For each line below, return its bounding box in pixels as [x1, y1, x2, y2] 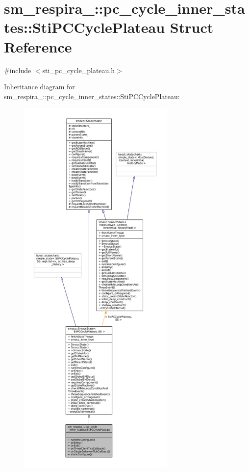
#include [4, 65, 31, 75]
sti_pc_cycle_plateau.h [42, 65, 115, 75]
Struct [170, 17, 214, 37]
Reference [4, 36, 72, 56]
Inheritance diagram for [4, 81, 75, 92]
